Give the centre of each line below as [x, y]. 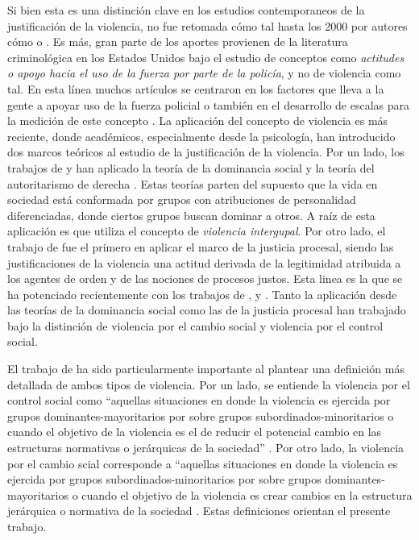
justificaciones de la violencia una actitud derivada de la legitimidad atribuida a [204, 262]
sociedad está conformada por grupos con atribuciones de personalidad [182, 199]
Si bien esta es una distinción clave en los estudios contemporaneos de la [186, 10]
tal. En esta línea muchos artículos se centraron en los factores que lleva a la [196, 88]
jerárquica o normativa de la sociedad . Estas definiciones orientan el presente [199, 511]
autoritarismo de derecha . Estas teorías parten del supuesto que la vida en [193, 183]
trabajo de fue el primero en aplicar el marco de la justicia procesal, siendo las [201, 246]
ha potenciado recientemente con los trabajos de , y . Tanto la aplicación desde [202, 294]
